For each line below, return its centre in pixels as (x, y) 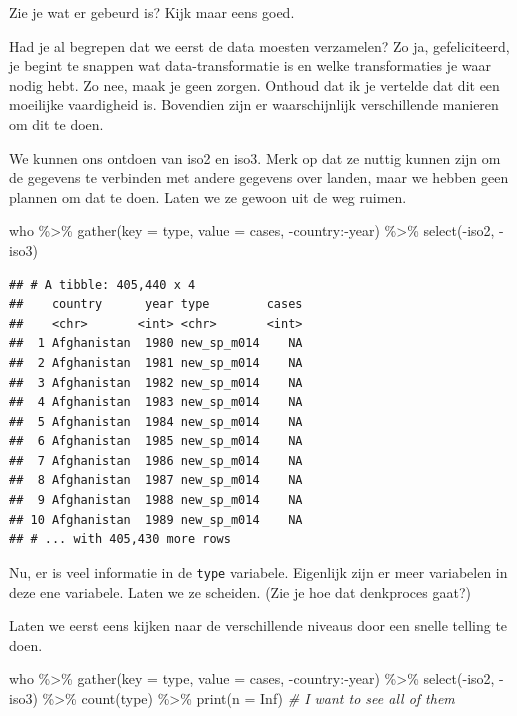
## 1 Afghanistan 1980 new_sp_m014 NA (156, 343)
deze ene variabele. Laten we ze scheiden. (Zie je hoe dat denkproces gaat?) (240, 591)
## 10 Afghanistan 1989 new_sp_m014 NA (156, 519)
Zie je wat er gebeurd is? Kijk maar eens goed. (152, 12)
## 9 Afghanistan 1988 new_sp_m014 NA (156, 500)
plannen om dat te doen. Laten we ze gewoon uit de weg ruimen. (208, 196)
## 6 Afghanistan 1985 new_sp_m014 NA (156, 441)
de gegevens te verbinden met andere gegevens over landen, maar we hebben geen (259, 177)
